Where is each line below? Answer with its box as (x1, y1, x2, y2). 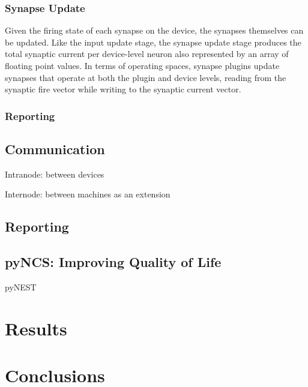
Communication (5, 140, 105, 158)
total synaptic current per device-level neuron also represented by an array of (5, 47, 289, 60)
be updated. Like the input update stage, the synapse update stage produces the (5, 35, 301, 48)
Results (5, 316, 67, 340)
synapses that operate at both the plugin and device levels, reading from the (5, 71, 286, 83)
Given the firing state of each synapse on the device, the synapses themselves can (5, 24, 304, 37)
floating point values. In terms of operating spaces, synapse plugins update (5, 59, 280, 71)
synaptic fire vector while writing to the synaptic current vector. (5, 83, 241, 95)
